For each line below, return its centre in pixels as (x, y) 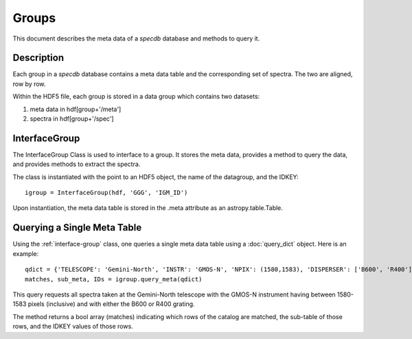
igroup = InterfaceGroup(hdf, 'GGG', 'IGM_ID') (106, 193)
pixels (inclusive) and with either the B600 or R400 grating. (111, 304)
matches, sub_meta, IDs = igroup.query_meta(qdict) (114, 279)
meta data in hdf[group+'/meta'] (76, 109)
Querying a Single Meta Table (77, 227)
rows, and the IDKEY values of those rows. (73, 327)
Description (38, 58)
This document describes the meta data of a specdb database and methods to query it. (136, 38)
